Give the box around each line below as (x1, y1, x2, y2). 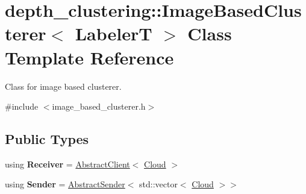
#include (5, 100, 39, 113)
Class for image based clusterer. (5, 80, 122, 92)
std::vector (139, 178, 178, 190)
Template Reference (5, 45, 174, 69)
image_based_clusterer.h (52, 100, 146, 113)
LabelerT (75, 21, 152, 46)
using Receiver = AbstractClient (5, 157, 130, 170)
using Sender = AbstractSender (5, 178, 125, 190)
